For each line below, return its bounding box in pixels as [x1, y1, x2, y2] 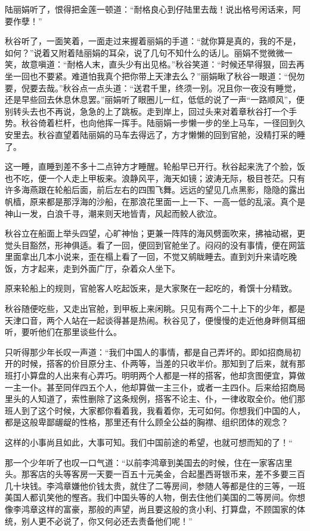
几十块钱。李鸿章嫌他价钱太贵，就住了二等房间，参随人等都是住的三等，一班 [5, 479, 305, 492]
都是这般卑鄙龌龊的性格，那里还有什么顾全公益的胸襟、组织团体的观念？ [5, 416, 289, 428]
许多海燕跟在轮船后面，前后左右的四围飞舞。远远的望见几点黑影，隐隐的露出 [5, 183, 305, 196]
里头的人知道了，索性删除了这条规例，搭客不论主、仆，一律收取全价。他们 [5, 392, 297, 405]
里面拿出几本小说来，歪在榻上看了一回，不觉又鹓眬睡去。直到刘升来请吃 [5, 250, 289, 263]
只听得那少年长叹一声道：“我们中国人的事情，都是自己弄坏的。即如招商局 [5, 345, 293, 358]
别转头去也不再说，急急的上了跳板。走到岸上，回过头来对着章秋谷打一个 [5, 105, 289, 117]
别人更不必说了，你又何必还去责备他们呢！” [21, 514, 193, 527]
